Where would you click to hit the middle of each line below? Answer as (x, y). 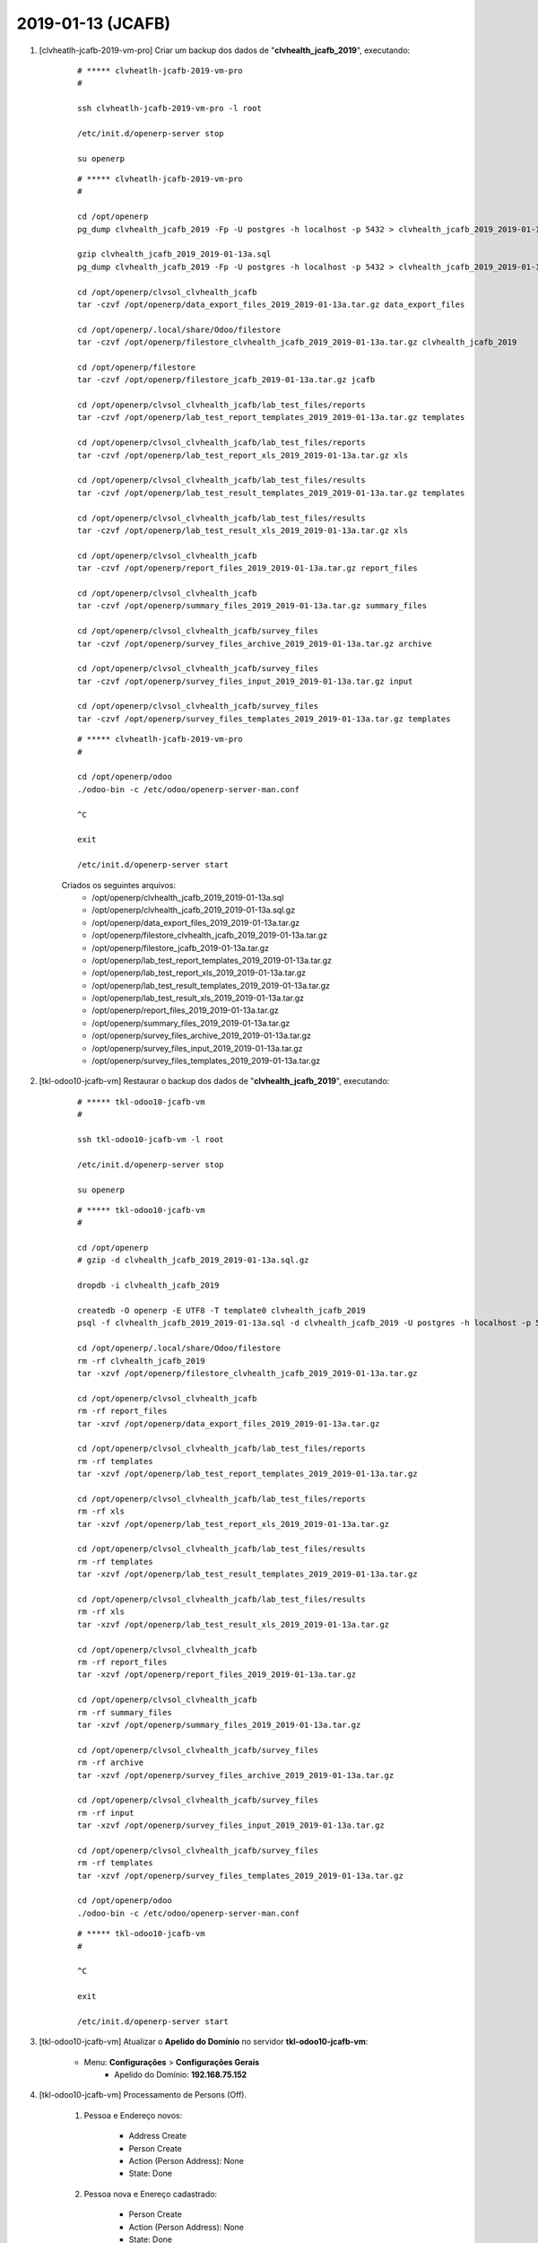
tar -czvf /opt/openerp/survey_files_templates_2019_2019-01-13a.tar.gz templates (264, 719)
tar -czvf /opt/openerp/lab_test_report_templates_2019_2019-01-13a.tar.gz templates (271, 418)
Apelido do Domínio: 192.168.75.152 (181, 2075)
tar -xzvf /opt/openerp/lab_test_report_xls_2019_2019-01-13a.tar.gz (234, 1524)
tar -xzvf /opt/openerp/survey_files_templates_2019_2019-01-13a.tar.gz (240, 1876)
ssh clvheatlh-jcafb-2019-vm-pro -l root (169, 109)
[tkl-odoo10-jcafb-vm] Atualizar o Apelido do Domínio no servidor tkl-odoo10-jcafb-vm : (204, 2042)
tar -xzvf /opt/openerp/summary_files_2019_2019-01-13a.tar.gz (219, 1724)
